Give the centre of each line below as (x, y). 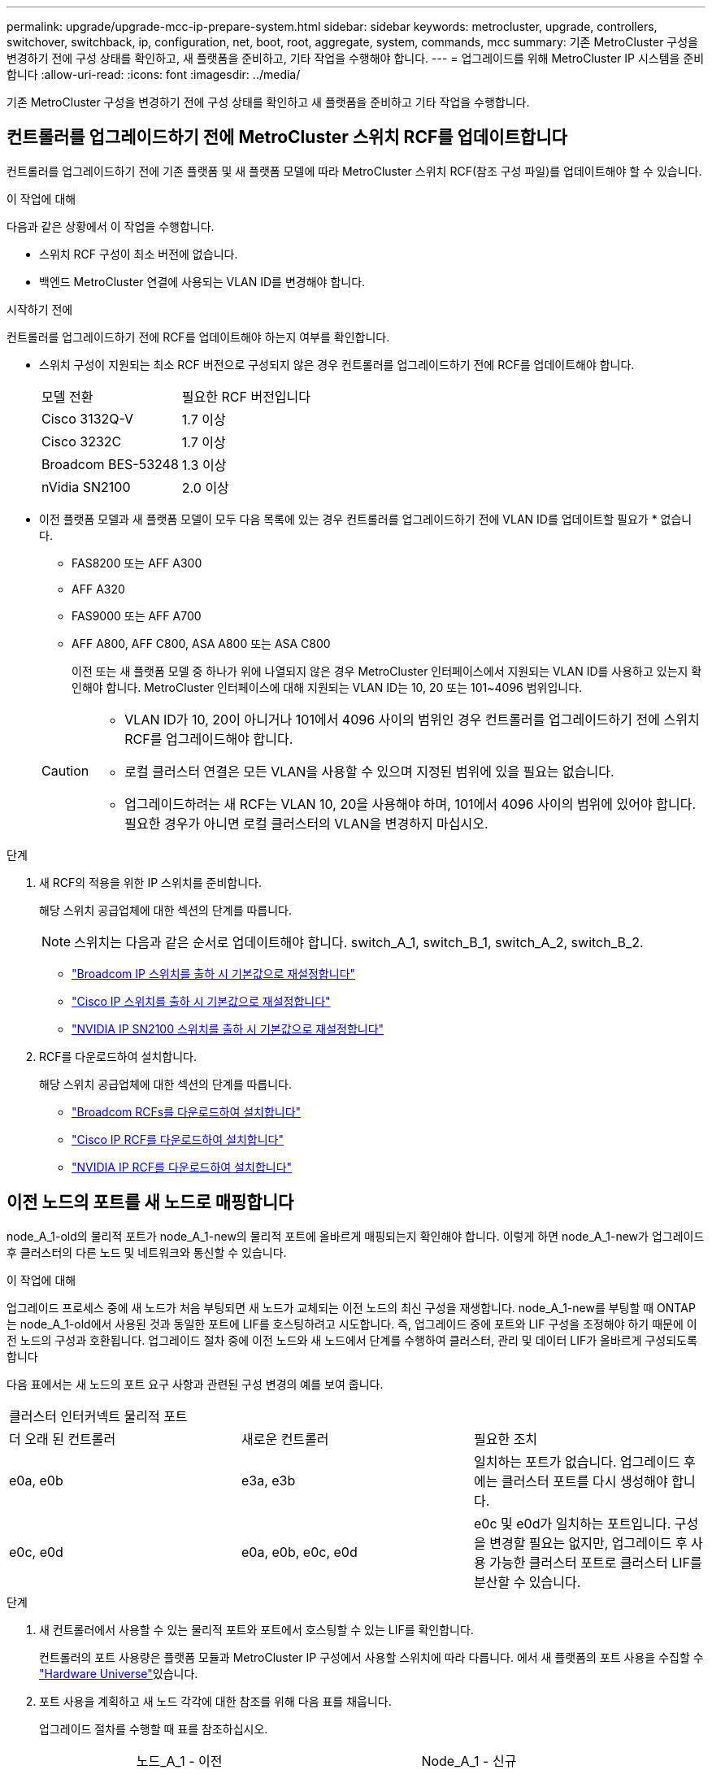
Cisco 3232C (82, 441)
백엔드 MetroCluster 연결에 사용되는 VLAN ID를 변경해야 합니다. (202, 281)
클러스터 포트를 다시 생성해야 (584, 1481)
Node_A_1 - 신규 (469, 1761)
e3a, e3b (268, 1480)
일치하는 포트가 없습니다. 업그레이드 (577, 1461)
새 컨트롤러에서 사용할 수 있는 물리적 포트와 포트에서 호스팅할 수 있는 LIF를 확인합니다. (256, 1629)
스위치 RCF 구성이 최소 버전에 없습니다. (139, 254)
